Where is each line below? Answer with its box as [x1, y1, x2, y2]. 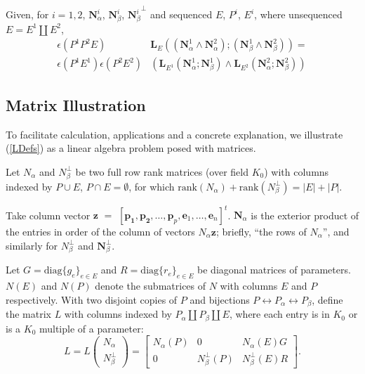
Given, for [6, 7, 49, 21]
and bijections [190, 292, 250, 307]
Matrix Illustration [6, 93, 146, 115]
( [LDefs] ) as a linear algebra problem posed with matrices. [6, 141, 256, 155]
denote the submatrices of [95, 278, 206, 293]
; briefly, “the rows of [215, 224, 307, 239]
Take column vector [6, 207, 91, 222]
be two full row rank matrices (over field [75, 164, 249, 179]
